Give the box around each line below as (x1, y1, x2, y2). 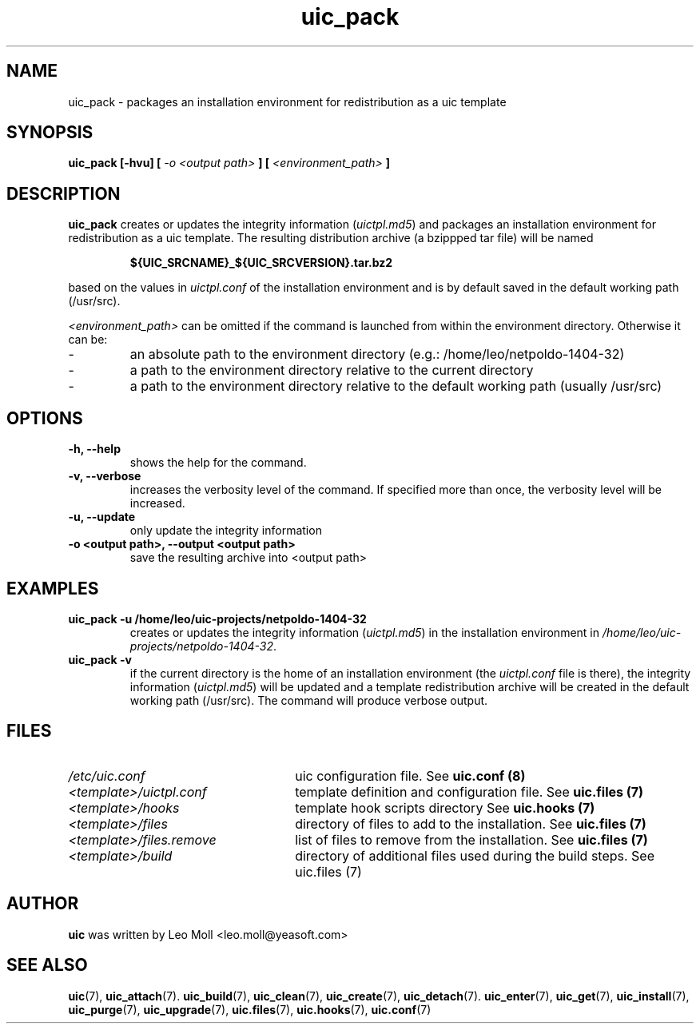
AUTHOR (6, 893, 79, 914)
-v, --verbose (68, 469, 141, 483)
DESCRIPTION (6, 183, 121, 204)
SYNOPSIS (6, 122, 93, 143)
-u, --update (68, 510, 136, 524)
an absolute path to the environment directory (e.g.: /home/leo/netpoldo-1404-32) (129, 346, 625, 363)
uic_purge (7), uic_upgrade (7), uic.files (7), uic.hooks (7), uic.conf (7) (68, 1002, 432, 1016)
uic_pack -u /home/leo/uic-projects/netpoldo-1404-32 (68, 611, 367, 626)
